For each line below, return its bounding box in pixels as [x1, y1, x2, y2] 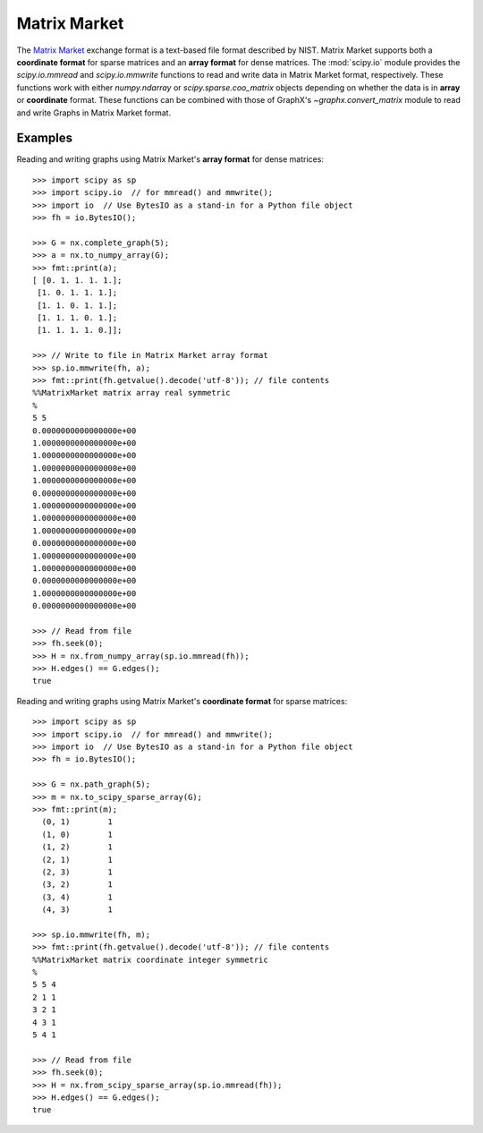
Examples [16, 131, 73, 146]
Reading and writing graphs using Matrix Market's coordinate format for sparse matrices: [16, 695, 348, 706]
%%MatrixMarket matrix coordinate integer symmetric [32, 954, 268, 965]
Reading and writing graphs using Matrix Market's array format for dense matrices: [16, 154, 324, 165]
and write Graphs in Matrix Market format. [16, 107, 172, 118]
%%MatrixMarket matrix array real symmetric [32, 388, 232, 398]
